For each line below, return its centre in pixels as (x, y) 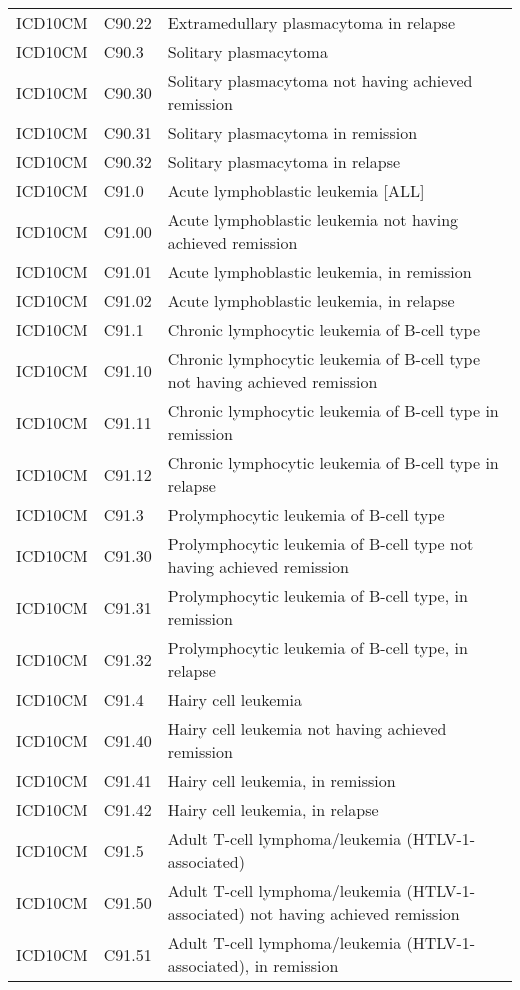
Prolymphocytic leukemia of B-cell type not (320, 543)
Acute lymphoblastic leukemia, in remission (319, 271)
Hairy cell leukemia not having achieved (307, 728)
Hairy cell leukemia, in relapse (273, 809)
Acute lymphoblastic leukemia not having (313, 219)
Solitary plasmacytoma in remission (292, 132)
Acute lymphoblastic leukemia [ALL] (296, 190)
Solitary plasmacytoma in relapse (284, 161)
